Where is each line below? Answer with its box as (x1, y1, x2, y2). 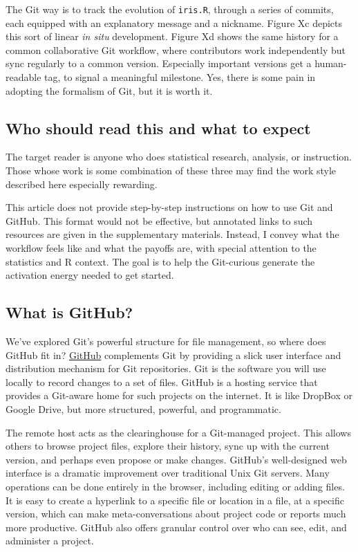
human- (314, 56, 347, 71)
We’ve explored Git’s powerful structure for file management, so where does (6, 333, 326, 348)
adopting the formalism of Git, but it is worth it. (6, 83, 213, 98)
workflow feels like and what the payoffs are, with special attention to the (6, 240, 317, 255)
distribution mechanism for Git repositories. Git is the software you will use (6, 361, 326, 376)
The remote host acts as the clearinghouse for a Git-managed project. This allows (6, 425, 351, 439)
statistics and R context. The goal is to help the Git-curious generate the (6, 254, 315, 268)
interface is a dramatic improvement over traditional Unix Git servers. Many (6, 466, 330, 480)
